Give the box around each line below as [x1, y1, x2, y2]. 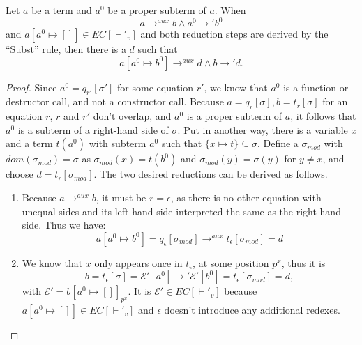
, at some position [193, 255, 269, 270]
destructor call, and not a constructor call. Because [6, 94, 224, 109]
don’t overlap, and [93, 109, 172, 123]
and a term [6, 136, 53, 151]
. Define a [257, 136, 299, 151]
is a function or [283, 79, 349, 94]
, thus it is [281, 255, 326, 270]
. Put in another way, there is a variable [177, 122, 348, 137]
